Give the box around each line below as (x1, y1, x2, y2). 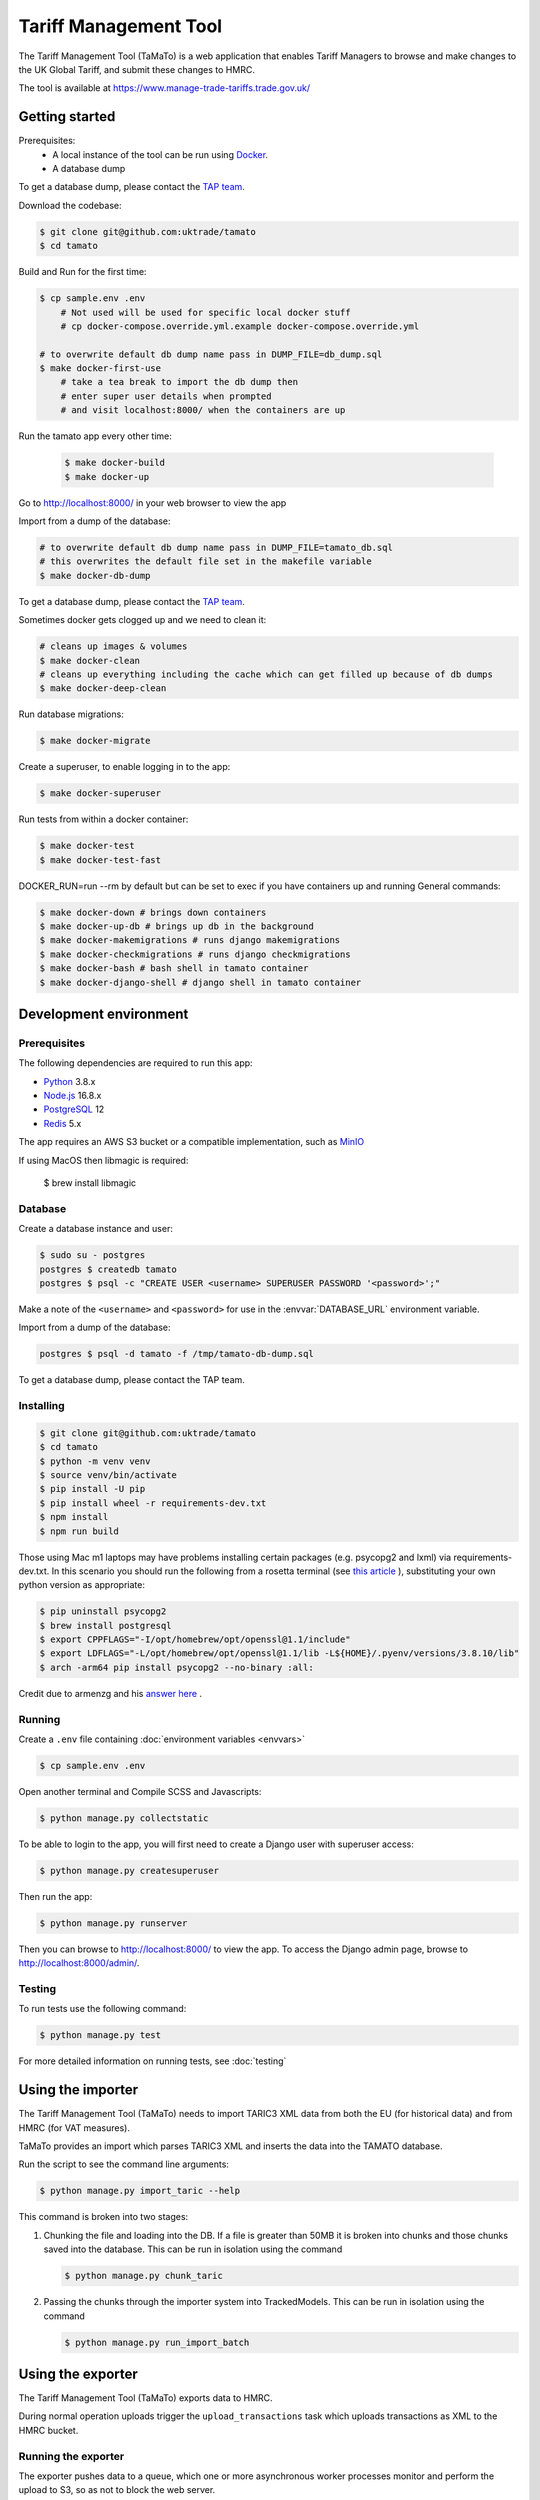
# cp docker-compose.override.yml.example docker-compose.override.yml (60, 320, 420, 332)
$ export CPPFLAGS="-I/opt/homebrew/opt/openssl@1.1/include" (39, 1634, 351, 1645)
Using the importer (18, 2081, 139, 2099)
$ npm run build (39, 1525, 120, 1537)
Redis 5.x (43, 1117, 82, 1129)
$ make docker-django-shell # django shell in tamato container (39, 976, 362, 988)
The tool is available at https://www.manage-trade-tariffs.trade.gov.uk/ (18, 82, 311, 94)
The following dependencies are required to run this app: (18, 1057, 254, 1069)
